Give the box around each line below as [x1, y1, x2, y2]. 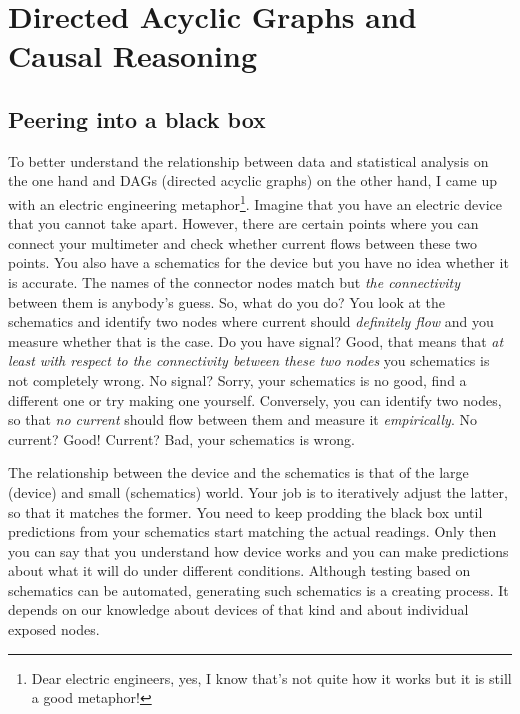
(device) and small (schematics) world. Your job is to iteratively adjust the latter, [8, 481, 508, 502]
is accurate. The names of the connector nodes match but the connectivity [8, 271, 461, 292]
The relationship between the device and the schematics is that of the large [8, 462, 469, 483]
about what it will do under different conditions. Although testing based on [8, 560, 471, 581]
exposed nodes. [8, 619, 100, 640]
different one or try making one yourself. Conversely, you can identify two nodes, [8, 389, 502, 410]
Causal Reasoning [8, 35, 258, 76]
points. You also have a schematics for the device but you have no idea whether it [8, 252, 509, 273]
